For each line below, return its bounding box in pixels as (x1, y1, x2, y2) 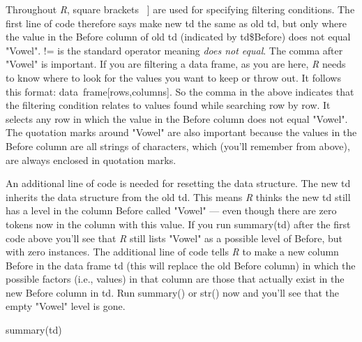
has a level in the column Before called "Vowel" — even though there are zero (6, 203, 337, 218)
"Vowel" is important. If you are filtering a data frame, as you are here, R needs (6, 57, 346, 71)
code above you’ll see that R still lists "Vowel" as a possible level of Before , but (6, 230, 343, 245)
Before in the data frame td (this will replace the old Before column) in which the (6, 258, 356, 272)
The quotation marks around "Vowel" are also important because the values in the (6, 125, 357, 140)
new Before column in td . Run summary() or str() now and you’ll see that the (6, 285, 339, 299)
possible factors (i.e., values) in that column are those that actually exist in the (6, 272, 345, 286)
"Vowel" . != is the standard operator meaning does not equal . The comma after (6, 43, 343, 57)
